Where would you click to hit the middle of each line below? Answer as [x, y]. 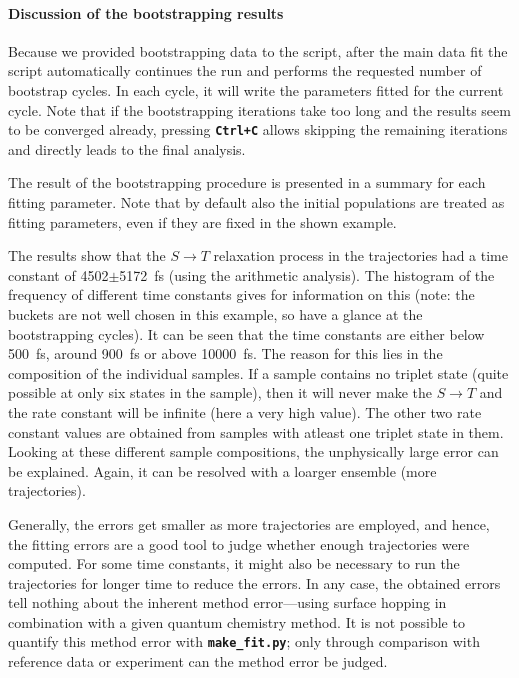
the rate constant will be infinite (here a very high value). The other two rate [245, 411]
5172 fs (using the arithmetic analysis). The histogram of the [307, 274]
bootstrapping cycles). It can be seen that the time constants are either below [246, 333]
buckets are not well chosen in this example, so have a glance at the [215, 313]
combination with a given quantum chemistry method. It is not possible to [236, 621]
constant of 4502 [58, 274]
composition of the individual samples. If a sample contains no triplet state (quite [258, 372]
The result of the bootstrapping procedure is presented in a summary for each [247, 182]
